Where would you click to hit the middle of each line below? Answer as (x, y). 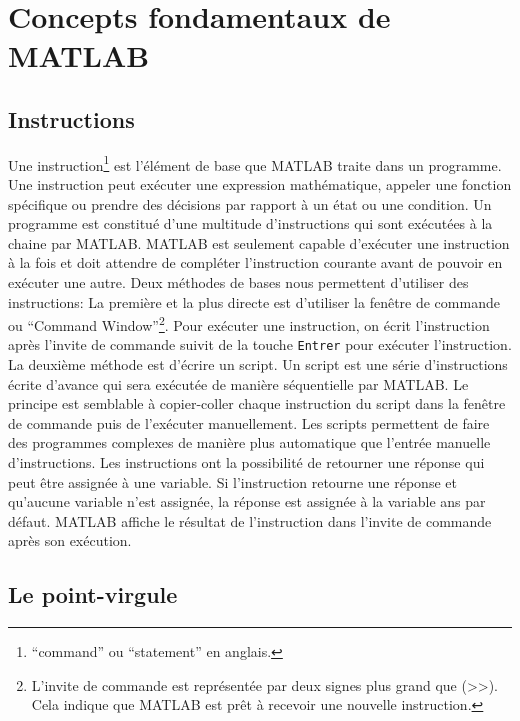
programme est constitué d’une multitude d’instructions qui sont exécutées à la (250, 223)
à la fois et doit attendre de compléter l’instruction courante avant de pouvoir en (255, 262)
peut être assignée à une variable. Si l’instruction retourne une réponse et (232, 481)
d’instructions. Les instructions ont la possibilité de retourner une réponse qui (246, 462)
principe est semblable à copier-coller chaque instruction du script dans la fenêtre (257, 403)
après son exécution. (70, 540)
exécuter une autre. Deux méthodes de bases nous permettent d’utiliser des (238, 281)
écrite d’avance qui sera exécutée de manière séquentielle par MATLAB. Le (238, 383)
